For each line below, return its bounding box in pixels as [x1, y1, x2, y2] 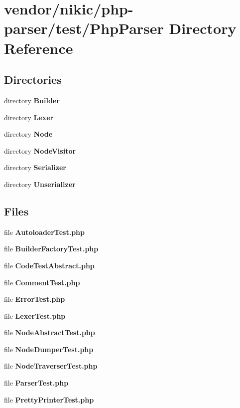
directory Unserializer [4, 179, 76, 189]
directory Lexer [4, 112, 54, 122]
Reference [4, 37, 73, 58]
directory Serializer [4, 162, 66, 173]
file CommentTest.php [4, 277, 80, 287]
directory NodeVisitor [4, 145, 76, 156]
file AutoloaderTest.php [4, 226, 85, 237]
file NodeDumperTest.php [4, 344, 94, 354]
